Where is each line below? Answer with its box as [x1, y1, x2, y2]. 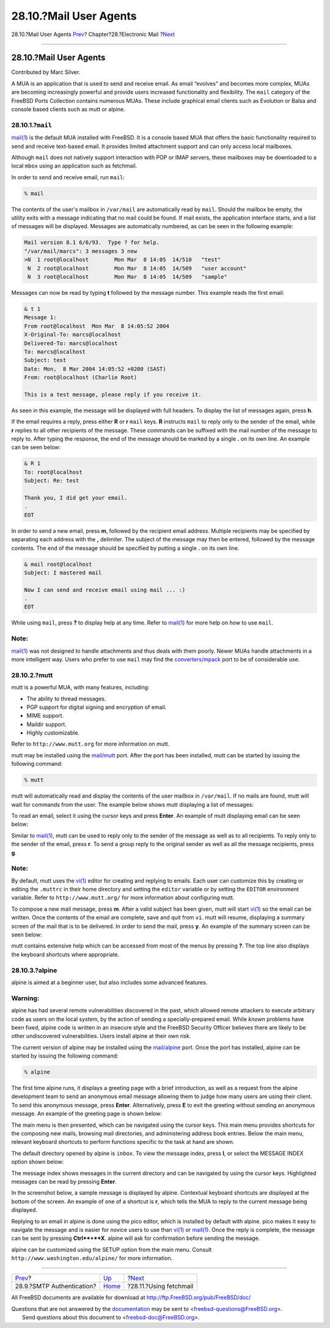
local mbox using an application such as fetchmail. [11, 162, 137, 169]
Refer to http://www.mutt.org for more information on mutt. [11, 740, 170, 747]
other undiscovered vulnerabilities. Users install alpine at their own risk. [11, 1033, 191, 1040]
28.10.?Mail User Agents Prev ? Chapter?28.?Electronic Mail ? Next [11, 31, 175, 38]
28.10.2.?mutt [11, 670, 53, 679]
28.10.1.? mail [11, 121, 52, 129]
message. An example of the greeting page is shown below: [11, 1110, 162, 1118]
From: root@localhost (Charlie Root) [24, 374, 137, 381]
